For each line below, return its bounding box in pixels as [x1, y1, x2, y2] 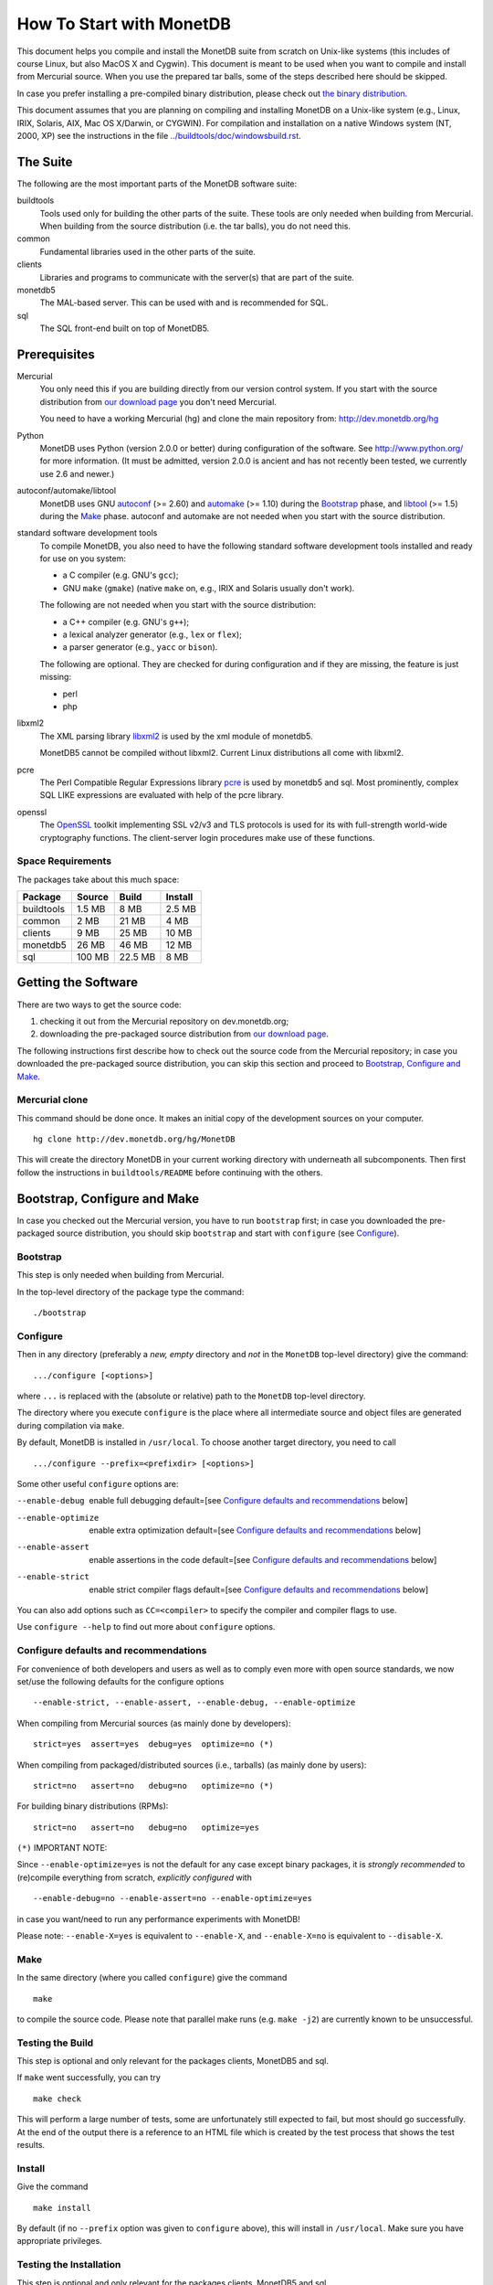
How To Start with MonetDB [16, 14, 232, 34]
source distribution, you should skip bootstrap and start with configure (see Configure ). [56, 1228, 400, 1238]
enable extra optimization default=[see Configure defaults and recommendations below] [89, 1525, 422, 1536]
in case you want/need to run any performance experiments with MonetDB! [16, 1913, 300, 1924]
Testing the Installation [16, 2258, 121, 2271]
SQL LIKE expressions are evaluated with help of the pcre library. [39, 790, 285, 801]
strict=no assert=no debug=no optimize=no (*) [33, 1780, 274, 1791]
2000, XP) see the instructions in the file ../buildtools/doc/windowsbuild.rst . [16, 130, 301, 141]
